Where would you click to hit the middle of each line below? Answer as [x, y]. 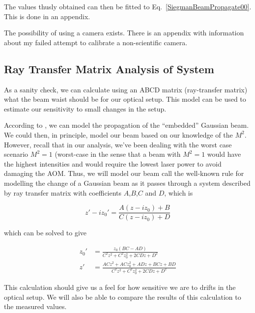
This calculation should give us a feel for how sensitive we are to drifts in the [120, 287]
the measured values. [35, 306]
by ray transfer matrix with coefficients [63, 192]
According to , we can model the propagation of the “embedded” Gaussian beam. [127, 125]
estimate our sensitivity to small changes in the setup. [85, 108]
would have [224, 154]
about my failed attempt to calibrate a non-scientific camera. [96, 42]
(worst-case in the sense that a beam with [118, 154]
